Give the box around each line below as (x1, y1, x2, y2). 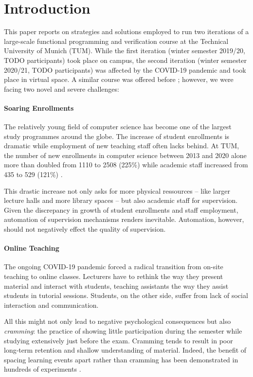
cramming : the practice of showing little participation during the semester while (4, 325, 242, 336)
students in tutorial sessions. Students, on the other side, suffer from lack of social (4, 290, 248, 300)
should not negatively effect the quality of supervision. (4, 224, 166, 234)
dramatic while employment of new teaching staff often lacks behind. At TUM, (4, 140, 239, 151)
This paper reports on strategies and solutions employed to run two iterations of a (4, 26, 249, 37)
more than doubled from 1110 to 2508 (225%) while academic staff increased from (4, 159, 248, 170)
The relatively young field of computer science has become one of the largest (4, 121, 232, 132)
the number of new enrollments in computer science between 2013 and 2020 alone (4, 150, 247, 160)
